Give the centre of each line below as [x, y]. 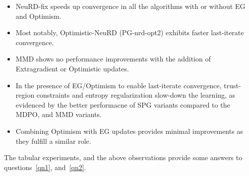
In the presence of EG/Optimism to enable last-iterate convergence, [119, 85]
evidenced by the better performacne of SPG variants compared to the [123, 104]
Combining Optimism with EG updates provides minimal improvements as [129, 131]
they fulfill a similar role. [53, 141]
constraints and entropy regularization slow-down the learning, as [136, 95]
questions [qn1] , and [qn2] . [45, 167]
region [25, 95]
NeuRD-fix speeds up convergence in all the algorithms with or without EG [130, 6]
